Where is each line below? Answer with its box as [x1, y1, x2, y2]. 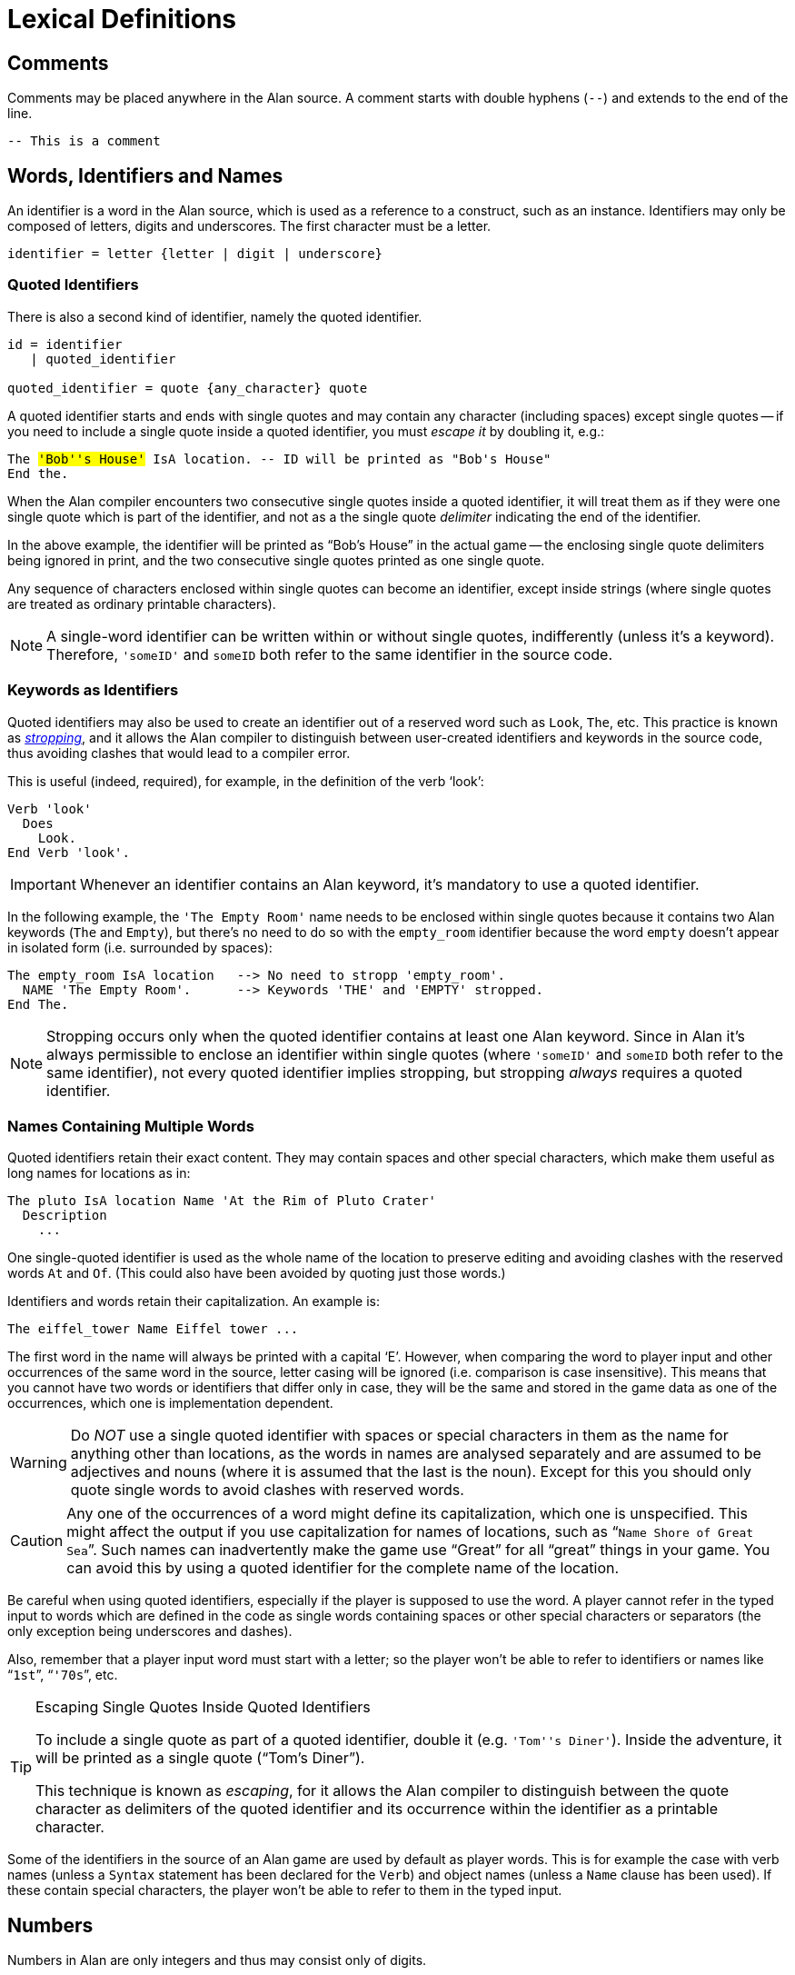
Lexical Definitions [7, 4, 237, 35]
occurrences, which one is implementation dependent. [7, 1395, 333, 1411]
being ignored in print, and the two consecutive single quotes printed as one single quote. [7, 552, 545, 568]
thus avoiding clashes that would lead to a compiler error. [7, 744, 351, 761]
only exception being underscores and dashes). [7, 1623, 293, 1640]
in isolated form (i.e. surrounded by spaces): [7, 939, 273, 955]
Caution [10, 1531, 64, 1551]
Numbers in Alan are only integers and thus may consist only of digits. [7, 1952, 427, 1969]
